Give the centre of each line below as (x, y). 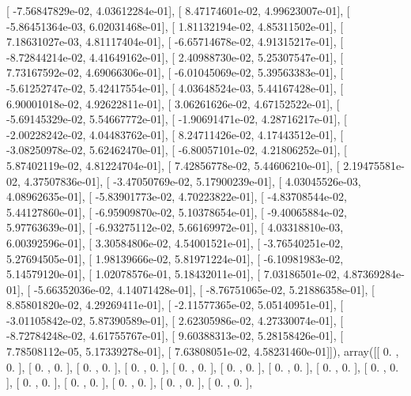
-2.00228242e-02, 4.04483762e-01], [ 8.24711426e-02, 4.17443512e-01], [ (175, 134)
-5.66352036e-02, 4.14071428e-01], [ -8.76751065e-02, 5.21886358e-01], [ (204, 289)
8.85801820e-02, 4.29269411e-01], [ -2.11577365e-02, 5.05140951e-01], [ (175, 305)
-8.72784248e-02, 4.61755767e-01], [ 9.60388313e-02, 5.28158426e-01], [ (175, 336)
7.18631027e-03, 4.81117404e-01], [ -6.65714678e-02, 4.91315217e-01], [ (175, 41)
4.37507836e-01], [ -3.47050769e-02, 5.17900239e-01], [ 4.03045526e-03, (192, 181)
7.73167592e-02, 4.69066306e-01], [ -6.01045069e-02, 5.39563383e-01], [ (175, 72)
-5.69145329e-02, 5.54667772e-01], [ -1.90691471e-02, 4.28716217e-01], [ (177, 119)
